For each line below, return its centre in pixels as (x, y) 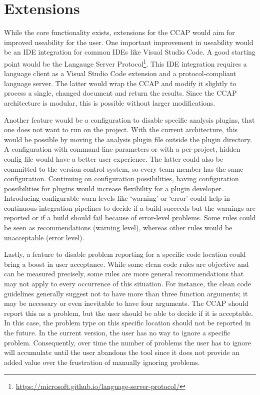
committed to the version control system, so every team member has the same (124, 168)
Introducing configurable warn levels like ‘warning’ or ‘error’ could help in (117, 198)
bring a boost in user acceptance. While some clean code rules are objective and (126, 264)
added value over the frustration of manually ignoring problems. (102, 362)
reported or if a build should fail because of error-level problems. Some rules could (130, 218)
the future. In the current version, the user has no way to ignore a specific (117, 332)
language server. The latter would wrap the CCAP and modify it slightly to (120, 83)
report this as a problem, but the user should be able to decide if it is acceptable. (128, 313)
